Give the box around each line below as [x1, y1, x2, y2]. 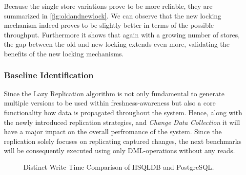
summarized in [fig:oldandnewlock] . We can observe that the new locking [4, 10, 222, 20]
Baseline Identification [4, 69, 94, 81]
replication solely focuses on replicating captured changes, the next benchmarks [4, 136, 242, 146]
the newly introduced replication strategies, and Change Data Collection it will [4, 117, 240, 127]
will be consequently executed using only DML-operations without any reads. [4, 145, 235, 156]
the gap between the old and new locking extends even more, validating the [4, 39, 230, 49]
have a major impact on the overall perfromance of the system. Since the [4, 126, 222, 137]
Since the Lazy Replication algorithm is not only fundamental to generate [4, 88, 225, 98]
